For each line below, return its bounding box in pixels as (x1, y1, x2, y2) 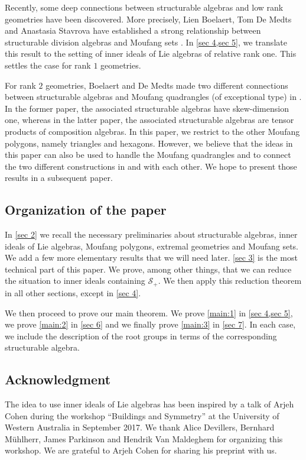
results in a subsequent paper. (5, 171, 113, 184)
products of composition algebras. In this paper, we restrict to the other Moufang (5, 125, 300, 137)
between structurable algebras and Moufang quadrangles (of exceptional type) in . (5, 90, 302, 103)
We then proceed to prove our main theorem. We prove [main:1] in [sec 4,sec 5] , (5, 306, 293, 319)
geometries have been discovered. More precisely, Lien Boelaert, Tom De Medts (5, 12, 292, 25)
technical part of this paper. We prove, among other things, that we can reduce (5, 263, 292, 275)
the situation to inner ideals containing (5, 274, 145, 287)
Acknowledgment (5, 370, 111, 388)
